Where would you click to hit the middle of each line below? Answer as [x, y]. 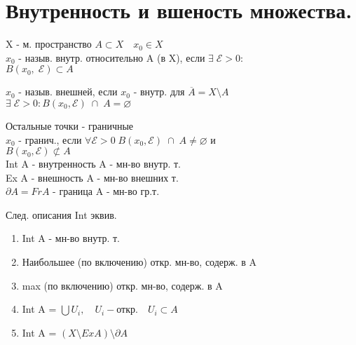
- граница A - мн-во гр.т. [106, 191]
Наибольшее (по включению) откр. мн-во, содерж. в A [139, 262]
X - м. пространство [49, 44]
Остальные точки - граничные [70, 125]
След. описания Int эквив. [61, 214]
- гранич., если [50, 139]
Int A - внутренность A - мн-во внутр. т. [93, 164]
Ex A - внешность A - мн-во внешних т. [92, 177]
